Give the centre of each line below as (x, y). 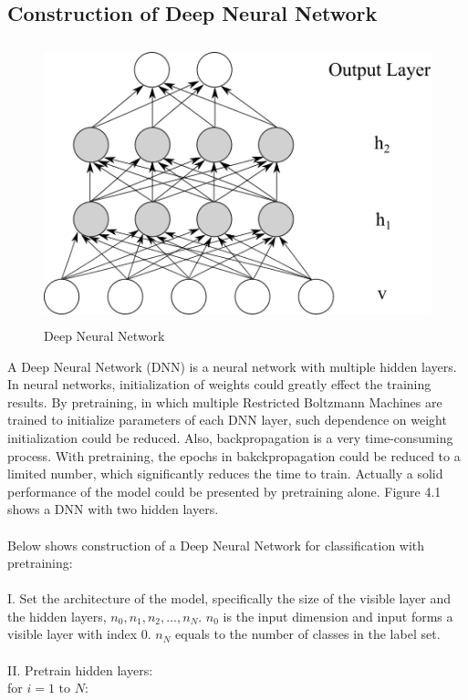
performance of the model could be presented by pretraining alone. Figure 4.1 (224, 491)
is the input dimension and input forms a (338, 616)
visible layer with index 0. (79, 634)
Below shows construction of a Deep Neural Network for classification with (216, 545)
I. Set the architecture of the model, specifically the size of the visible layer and (229, 598)
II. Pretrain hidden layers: (80, 669)
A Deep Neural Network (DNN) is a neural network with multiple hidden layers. (232, 366)
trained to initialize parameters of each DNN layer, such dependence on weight (227, 420)
